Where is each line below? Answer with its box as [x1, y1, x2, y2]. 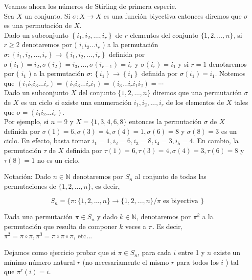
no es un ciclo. [37, 154, 80, 165]
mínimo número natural [4, 256, 75, 267]
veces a [125, 221, 146, 231]
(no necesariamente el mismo [82, 256, 169, 267]
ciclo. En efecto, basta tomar [4, 135, 90, 146]
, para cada [137, 247, 171, 257]
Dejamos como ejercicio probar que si [4, 247, 116, 257]
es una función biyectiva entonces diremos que [103, 10, 242, 21]
